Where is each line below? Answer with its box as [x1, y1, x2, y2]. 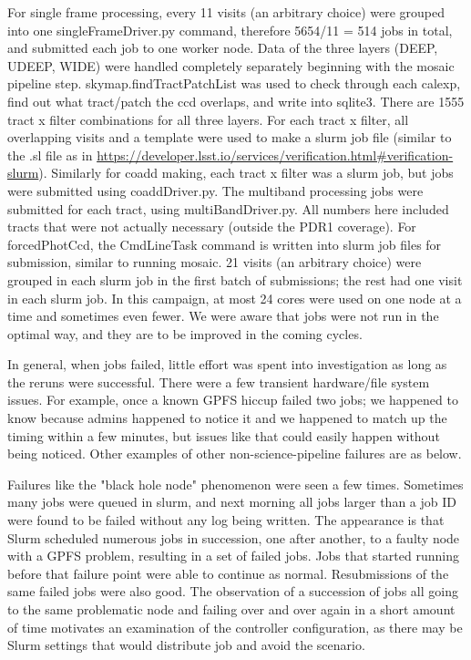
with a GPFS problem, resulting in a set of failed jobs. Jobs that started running [7, 546, 459, 565]
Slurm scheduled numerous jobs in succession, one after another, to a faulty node [7, 528, 460, 547]
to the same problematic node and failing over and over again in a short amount [7, 600, 456, 618]
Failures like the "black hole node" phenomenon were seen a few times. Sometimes [7, 474, 464, 493]
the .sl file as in [7, 145, 93, 164]
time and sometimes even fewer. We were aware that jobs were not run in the [7, 306, 439, 325]
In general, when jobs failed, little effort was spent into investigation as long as [7, 355, 447, 374]
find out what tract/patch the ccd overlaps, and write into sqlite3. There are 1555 [7, 91, 465, 110]
